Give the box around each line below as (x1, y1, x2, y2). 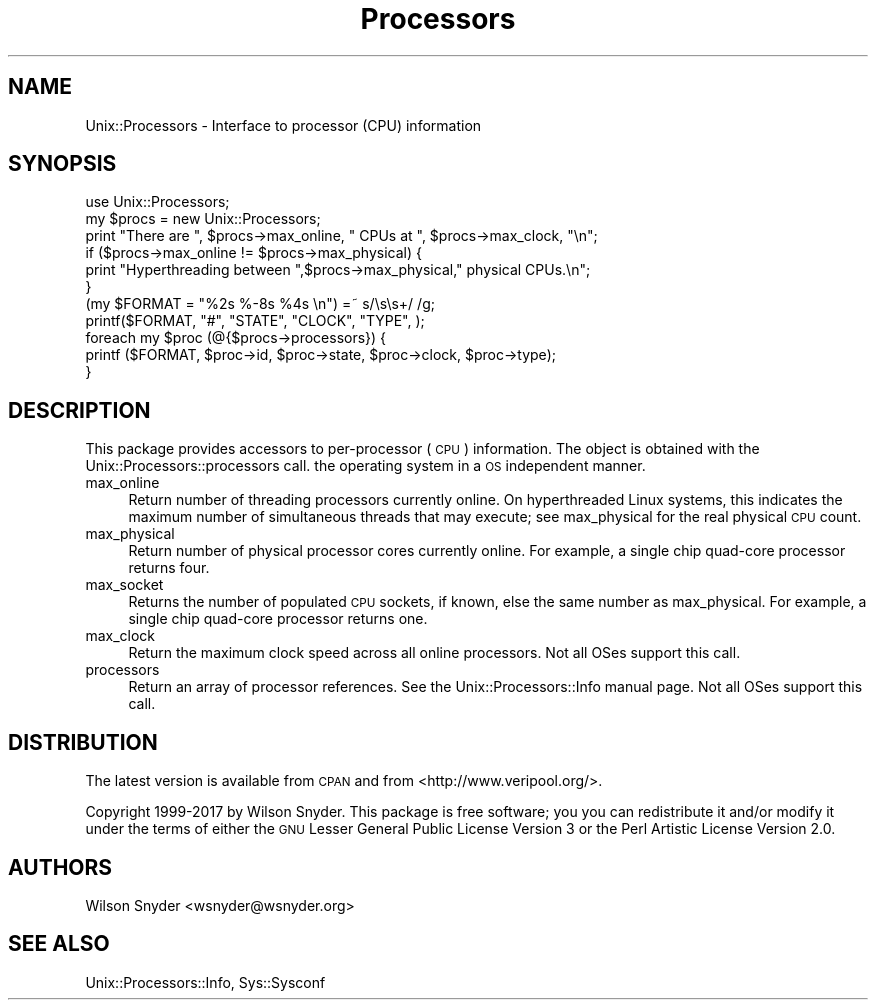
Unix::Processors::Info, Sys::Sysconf (85, 973, 326, 991)
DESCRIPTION (8, 397, 151, 423)
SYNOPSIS (8, 151, 117, 177)
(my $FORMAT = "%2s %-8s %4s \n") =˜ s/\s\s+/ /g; (85, 295, 435, 313)
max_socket (85, 576, 164, 594)
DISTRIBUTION (8, 729, 158, 755)
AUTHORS (8, 854, 113, 880)
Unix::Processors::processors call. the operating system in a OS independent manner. (85, 457, 646, 475)
